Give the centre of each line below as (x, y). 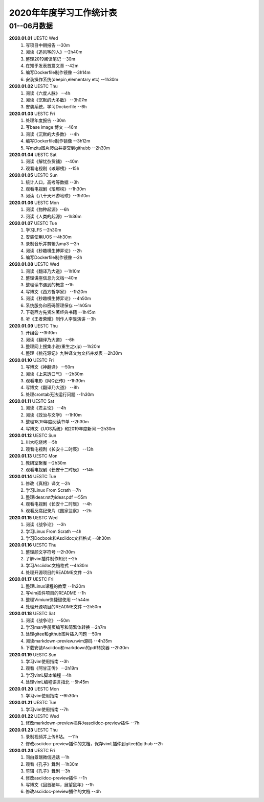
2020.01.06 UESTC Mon (34, 203)
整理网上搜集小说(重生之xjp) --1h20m (63, 346)
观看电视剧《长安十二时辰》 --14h (60, 470)
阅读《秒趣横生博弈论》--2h (54, 251)
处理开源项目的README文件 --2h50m (63, 606)
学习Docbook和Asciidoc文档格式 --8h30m (68, 538)
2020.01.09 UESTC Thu (33, 326)
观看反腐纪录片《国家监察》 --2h (59, 511)
